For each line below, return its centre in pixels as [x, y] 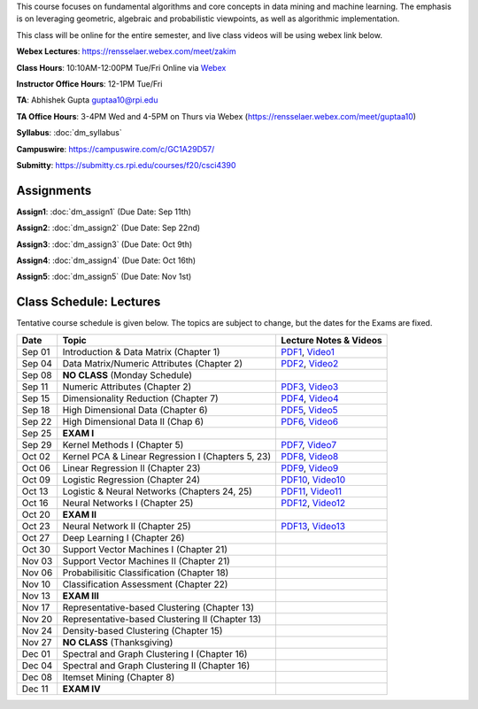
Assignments [54, 190]
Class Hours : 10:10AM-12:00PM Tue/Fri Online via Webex [121, 67]
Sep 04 [37, 363]
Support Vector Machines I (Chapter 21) [145, 549]
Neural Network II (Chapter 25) [127, 526]
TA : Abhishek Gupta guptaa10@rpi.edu [87, 100]
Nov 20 [37, 619]
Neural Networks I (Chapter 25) [128, 503]
